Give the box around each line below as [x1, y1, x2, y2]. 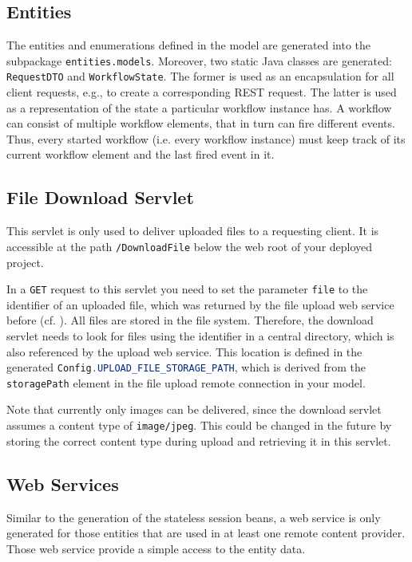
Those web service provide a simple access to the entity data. [6, 540, 306, 556]
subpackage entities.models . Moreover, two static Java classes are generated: [6, 52, 392, 69]
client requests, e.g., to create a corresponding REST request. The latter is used [6, 84, 397, 100]
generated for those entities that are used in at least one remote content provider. [6, 525, 406, 541]
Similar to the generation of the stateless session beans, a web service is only [6, 509, 381, 525]
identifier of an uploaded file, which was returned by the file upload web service [6, 296, 394, 312]
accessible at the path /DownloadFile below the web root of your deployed [6, 238, 373, 254]
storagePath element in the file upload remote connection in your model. [6, 374, 366, 391]
